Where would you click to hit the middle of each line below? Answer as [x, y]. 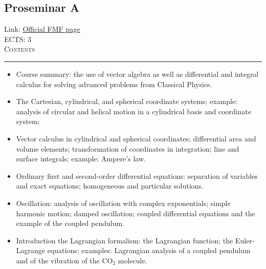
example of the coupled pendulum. [70, 223]
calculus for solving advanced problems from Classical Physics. [114, 84]
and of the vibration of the [58, 260]
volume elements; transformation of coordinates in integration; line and [128, 148]
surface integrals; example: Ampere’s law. [81, 159]
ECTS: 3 [18, 39]
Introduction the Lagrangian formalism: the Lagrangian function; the [125, 240]
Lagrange [31, 250]
